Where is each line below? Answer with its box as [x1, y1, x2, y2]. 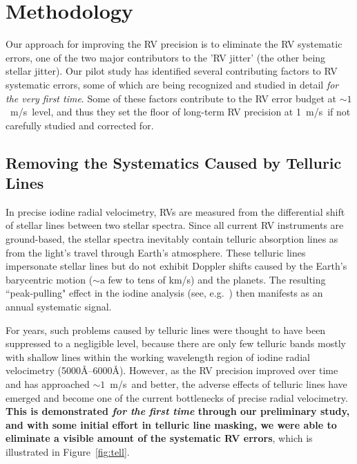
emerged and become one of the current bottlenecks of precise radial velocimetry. [6, 390, 348, 405]
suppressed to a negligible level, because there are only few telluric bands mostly [6, 336, 346, 351]
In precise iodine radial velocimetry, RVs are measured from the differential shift [6, 204, 345, 219]
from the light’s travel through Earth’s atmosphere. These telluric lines [6, 245, 306, 259]
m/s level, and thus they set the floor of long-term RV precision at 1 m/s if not [10, 104, 351, 119]
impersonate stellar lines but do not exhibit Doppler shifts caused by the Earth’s [6, 259, 347, 273]
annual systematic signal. [6, 299, 112, 314]
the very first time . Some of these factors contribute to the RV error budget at [6, 91, 337, 105]
